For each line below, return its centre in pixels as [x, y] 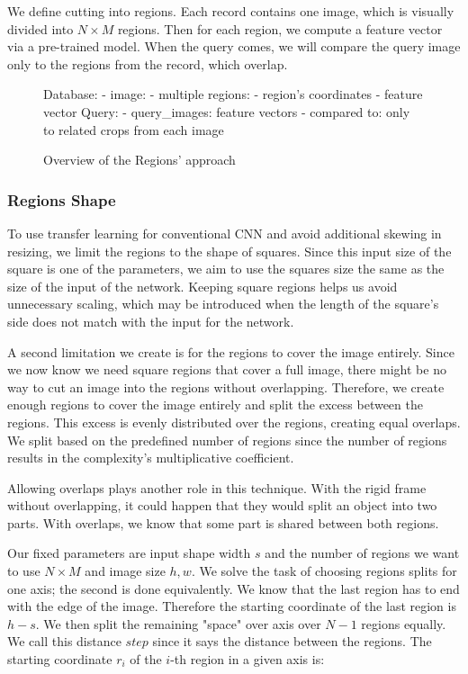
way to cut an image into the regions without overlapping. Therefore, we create [226, 386]
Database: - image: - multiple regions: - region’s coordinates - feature [233, 94]
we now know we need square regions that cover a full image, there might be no [227, 369]
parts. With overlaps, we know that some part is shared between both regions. [223, 522]
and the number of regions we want [362, 553]
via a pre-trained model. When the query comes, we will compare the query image [234, 46]
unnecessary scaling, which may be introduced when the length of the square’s [223, 304]
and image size [125, 571]
